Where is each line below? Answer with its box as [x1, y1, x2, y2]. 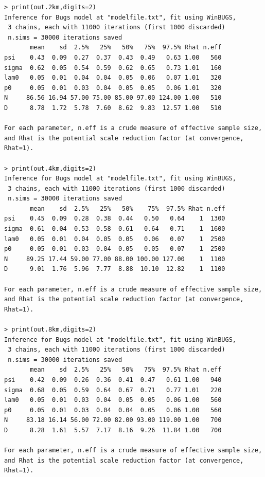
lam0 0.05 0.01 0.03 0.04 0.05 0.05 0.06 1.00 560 [4, 396, 222, 404]
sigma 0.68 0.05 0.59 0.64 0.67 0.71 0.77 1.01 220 [4, 386, 222, 394]
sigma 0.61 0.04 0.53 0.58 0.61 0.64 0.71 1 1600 [4, 225, 225, 233]
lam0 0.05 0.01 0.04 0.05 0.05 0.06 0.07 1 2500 [4, 235, 225, 243]
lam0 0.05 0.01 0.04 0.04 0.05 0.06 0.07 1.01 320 [4, 74, 222, 82]
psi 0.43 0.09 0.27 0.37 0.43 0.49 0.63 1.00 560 [4, 53, 222, 61]
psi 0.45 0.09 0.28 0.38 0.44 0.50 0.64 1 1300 [4, 215, 225, 223]
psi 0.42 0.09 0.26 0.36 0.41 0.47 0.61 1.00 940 [4, 376, 222, 383]
